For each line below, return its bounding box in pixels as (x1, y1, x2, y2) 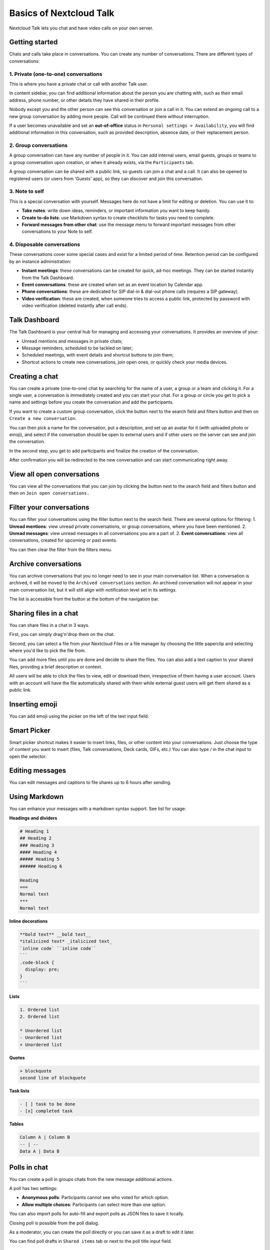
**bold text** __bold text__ (19, 931, 91, 937)
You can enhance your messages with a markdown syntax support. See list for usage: (9, 805, 186, 812)
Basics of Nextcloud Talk (9, 7, 114, 18)
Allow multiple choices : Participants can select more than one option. (21, 1201, 166, 1207)
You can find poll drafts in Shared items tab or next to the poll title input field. (9, 1238, 172, 1244)
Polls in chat (9, 1163, 48, 1171)
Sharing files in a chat (9, 609, 78, 617)
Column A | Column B (19, 1134, 70, 1140)
